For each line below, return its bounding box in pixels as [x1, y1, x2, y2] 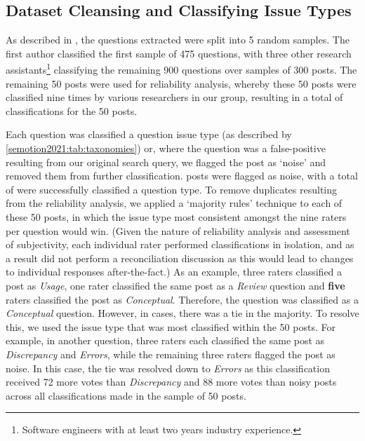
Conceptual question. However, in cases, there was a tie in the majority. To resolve [6, 306, 359, 320]
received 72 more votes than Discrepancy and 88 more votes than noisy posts [6, 374, 337, 389]
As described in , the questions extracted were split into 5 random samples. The [6, 32, 350, 47]
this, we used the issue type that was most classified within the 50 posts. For [6, 319, 336, 334]
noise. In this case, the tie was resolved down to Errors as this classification [6, 360, 330, 375]
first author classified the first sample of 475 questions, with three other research [6, 46, 352, 60]
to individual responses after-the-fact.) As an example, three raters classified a [6, 264, 343, 279]
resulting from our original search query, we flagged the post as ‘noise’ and [6, 154, 326, 169]
